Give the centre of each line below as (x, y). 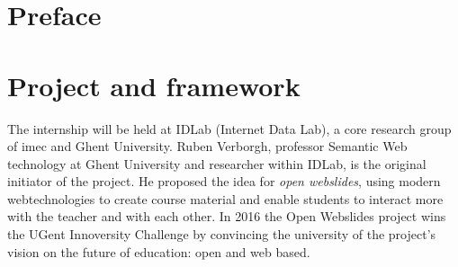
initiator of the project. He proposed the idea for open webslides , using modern (224, 181)
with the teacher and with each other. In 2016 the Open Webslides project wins (227, 216)
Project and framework (154, 85)
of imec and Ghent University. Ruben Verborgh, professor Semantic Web (207, 146)
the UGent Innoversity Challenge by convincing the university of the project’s (222, 234)
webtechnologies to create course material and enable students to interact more (225, 198)
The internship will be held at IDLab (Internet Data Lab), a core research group (229, 128)
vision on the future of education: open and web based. (159, 251)
